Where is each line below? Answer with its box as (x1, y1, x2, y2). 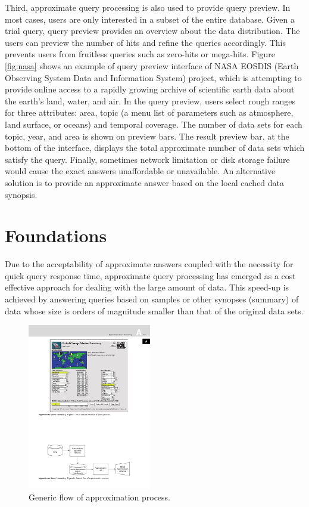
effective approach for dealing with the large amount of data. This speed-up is (5, 281, 289, 293)
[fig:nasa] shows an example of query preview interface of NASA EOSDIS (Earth (5, 59, 299, 72)
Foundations (5, 223, 107, 248)
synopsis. (5, 188, 38, 200)
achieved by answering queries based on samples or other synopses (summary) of (5, 293, 299, 305)
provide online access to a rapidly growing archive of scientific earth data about (5, 83, 295, 95)
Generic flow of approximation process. (29, 490, 170, 503)
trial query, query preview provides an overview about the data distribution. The (5, 24, 300, 37)
